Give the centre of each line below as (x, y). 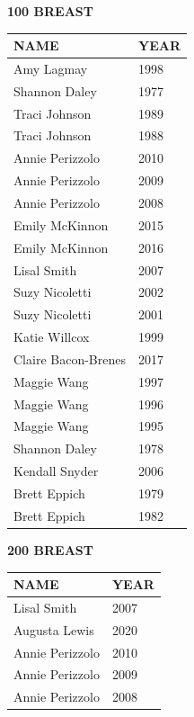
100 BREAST (50, 11)
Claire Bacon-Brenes (70, 358)
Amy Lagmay (51, 68)
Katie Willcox (52, 337)
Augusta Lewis (54, 629)
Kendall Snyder (56, 471)
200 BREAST (50, 549)
